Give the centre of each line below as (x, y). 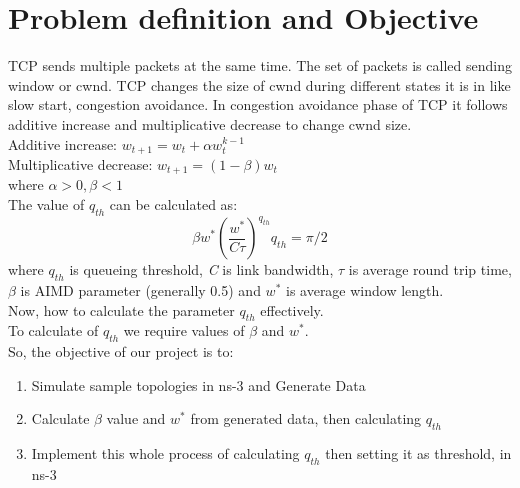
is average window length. (364, 290)
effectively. (292, 309)
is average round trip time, (430, 269)
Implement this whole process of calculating (165, 453)
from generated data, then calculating (306, 418)
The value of (46, 204)
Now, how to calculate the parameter (121, 309)
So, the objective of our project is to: (121, 351)
